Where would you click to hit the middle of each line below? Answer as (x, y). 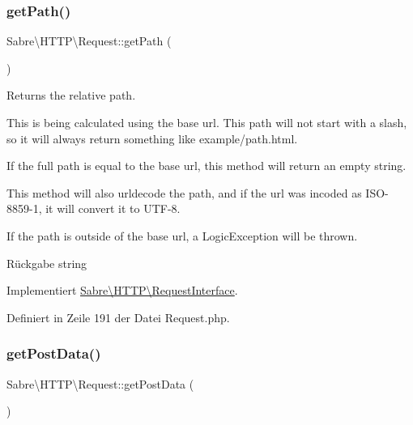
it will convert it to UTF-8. (113, 208)
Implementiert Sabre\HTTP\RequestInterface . (122, 290)
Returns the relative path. (71, 95)
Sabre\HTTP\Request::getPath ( (89, 41)
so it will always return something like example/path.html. (152, 138)
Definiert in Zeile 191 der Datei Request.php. (118, 317)
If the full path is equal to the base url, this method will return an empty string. (206, 166)
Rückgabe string (47, 263)
